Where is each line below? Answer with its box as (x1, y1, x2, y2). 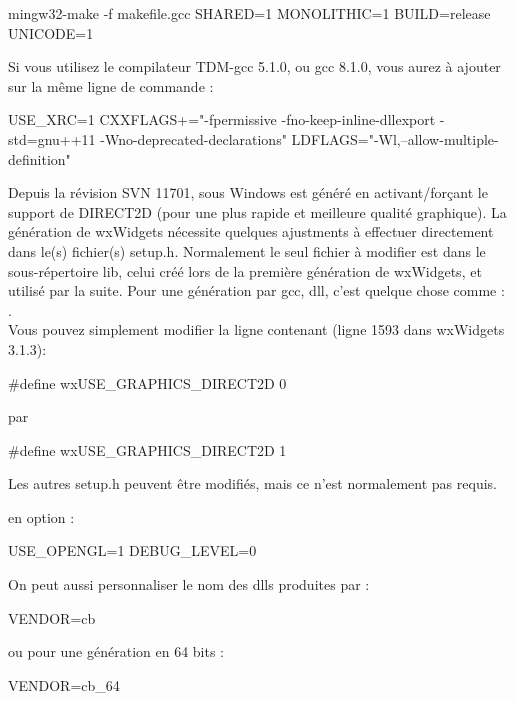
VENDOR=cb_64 (8, 674, 120, 695)
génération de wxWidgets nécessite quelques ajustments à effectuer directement (8, 221, 494, 242)
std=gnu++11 (8, 128, 96, 149)
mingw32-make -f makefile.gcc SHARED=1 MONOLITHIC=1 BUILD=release (8, 3, 491, 23)
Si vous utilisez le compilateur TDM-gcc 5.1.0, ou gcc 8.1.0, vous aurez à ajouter (8, 56, 501, 77)
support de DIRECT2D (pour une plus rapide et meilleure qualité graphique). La (8, 201, 507, 222)
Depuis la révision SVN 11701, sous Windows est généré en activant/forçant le (8, 182, 488, 203)
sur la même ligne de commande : (8, 75, 214, 96)
